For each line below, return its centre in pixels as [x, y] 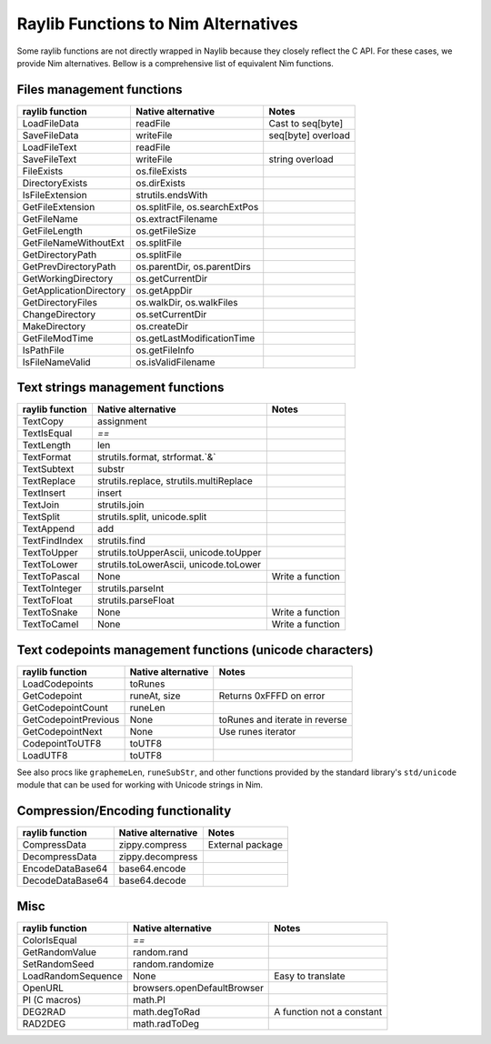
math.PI [149, 999]
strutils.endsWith [172, 195]
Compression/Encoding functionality [124, 811]
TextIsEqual [47, 434]
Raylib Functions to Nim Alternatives [158, 24]
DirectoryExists [55, 183]
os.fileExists [161, 171]
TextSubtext [48, 469]
